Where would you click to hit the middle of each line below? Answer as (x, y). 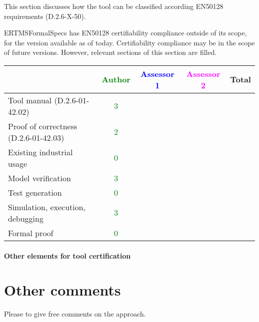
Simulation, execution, (47, 207)
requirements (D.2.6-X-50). (45, 16)
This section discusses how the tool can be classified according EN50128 (114, 6)
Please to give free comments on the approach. (75, 314)
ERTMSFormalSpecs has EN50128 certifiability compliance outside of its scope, (126, 33)
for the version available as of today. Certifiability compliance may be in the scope (129, 42)
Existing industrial (40, 152)
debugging (26, 218)
